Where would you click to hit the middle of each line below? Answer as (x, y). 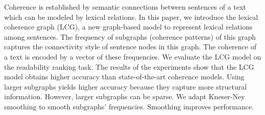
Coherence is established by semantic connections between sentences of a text (125, 7)
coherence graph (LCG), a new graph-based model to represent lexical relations (128, 27)
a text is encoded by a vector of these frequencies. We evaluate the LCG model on (133, 56)
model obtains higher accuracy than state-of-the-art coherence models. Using (124, 77)
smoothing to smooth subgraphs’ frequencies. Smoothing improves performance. (129, 106)
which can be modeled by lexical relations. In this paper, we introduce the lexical (131, 17)
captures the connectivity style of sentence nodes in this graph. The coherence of (130, 47)
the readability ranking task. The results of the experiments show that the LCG (129, 66)
